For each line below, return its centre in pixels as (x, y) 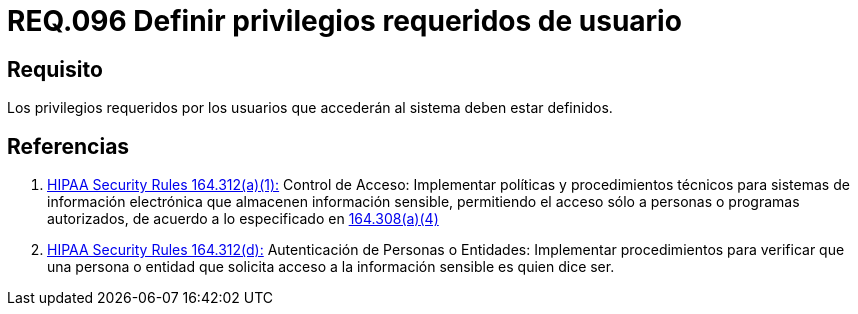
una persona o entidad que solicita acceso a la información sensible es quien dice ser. (331, 267)
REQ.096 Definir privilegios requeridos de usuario (344, 21)
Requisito (55, 69)
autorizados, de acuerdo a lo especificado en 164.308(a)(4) (243, 219)
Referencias (68, 146)
